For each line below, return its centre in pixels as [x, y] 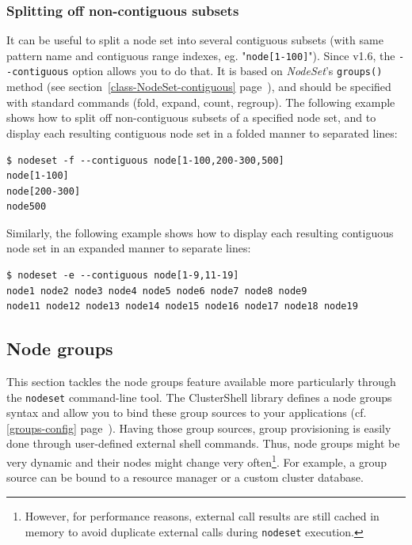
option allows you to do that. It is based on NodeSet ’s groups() [227, 71]
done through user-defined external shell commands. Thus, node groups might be [203, 443]
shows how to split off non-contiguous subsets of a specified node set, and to [191, 117]
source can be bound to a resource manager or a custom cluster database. [185, 477]
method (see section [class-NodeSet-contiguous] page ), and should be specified [199, 87]
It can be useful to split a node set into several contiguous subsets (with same [195, 40]
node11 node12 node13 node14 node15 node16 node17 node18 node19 [182, 307]
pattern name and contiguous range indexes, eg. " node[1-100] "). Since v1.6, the [201, 55]
